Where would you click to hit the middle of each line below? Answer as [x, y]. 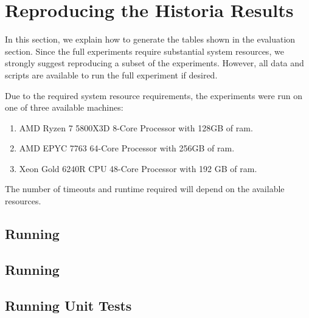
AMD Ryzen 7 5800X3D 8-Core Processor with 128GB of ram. [136, 127]
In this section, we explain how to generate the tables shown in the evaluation [150, 39]
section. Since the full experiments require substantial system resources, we [144, 51]
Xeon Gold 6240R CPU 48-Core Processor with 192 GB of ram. [138, 168]
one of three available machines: [64, 107]
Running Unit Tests [68, 305]
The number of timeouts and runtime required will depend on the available [145, 189]
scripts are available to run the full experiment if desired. [111, 74]
